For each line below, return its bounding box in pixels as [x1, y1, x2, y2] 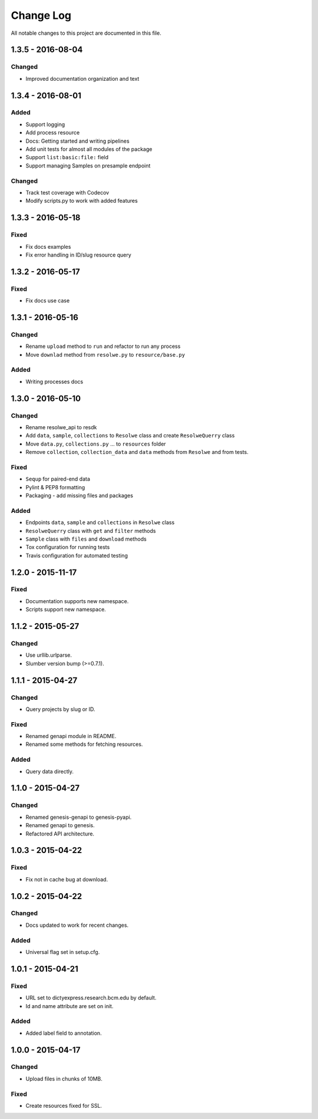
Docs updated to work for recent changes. [25, 921, 129, 929]
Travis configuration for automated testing [25, 552, 128, 559]
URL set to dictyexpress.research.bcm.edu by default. [25, 994, 157, 1002]
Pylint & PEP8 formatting [25, 483, 85, 491]
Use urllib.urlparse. [25, 651, 72, 659]
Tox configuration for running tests [25, 544, 110, 551]
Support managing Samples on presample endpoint [25, 162, 151, 169]
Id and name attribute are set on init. [25, 1002, 114, 1009]
